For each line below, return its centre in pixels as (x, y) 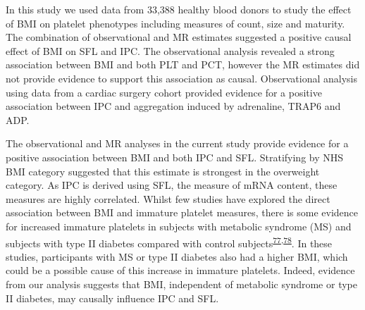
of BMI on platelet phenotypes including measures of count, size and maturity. (175, 23)
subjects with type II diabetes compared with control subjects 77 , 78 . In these (169, 242)
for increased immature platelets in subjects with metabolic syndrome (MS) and (179, 226)
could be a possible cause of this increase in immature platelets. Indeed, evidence (180, 270)
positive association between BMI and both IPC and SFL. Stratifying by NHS (175, 157)
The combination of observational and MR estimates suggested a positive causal (179, 37)
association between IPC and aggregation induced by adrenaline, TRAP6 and (173, 106)
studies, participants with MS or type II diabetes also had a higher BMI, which (177, 256)
